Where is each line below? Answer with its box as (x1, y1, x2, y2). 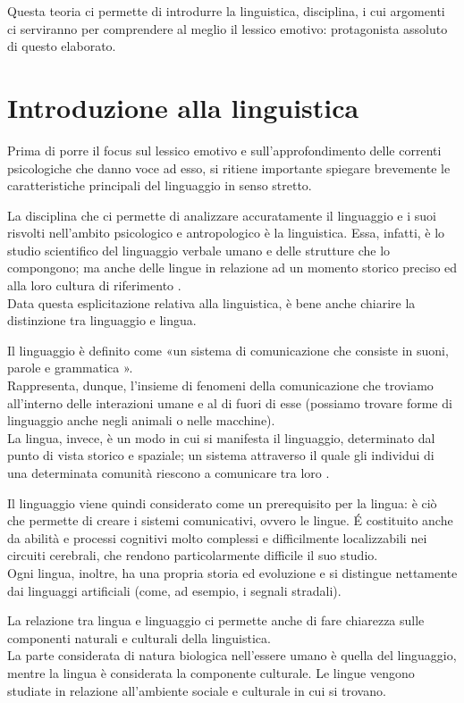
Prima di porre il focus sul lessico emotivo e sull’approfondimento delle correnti (7, 140, 442, 159)
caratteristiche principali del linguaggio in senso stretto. (7, 176, 312, 195)
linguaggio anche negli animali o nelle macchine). (7, 411, 275, 430)
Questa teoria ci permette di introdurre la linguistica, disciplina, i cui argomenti (7, 2, 445, 20)
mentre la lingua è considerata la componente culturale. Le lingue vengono (7, 663, 415, 682)
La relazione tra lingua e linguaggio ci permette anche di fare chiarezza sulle (7, 611, 425, 630)
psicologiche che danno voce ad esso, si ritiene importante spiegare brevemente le (7, 158, 451, 177)
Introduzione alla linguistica (7, 88, 359, 125)
